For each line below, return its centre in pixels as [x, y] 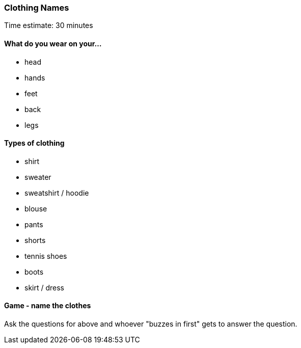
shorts [35, 240]
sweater [38, 177]
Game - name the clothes [48, 306]
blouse [36, 208]
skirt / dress [45, 287]
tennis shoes [46, 256]
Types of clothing [34, 143]
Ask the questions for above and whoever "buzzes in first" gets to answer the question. [151, 324]
